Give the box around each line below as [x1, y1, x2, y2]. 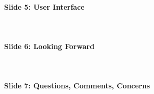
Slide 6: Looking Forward [4, 40, 95, 51]
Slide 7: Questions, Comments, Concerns [4, 80, 150, 91]
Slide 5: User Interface [4, 1, 85, 12]
